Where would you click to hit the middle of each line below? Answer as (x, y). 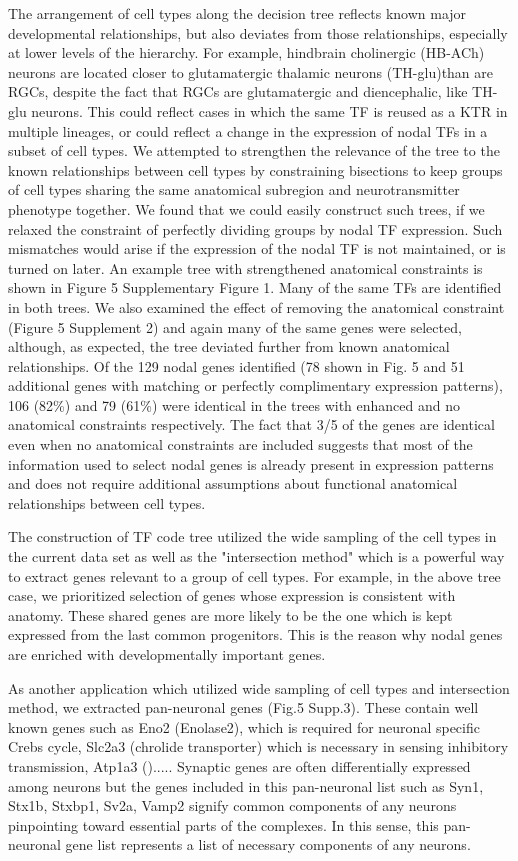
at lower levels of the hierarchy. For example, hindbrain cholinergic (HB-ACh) (246, 52)
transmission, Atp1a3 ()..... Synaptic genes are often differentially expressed (239, 765)
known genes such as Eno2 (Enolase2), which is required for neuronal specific (244, 726)
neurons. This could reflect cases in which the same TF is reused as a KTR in (269, 110)
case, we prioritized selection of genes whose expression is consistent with (232, 595)
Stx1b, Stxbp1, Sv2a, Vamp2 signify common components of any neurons (232, 805)
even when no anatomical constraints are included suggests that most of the (240, 444)
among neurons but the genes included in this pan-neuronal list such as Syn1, (246, 785)
